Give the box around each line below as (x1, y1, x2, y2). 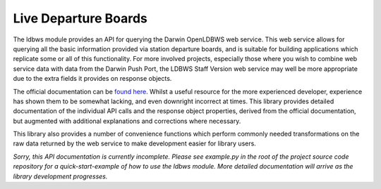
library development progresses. (13, 172, 108, 181)
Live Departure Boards (13, 11, 148, 26)
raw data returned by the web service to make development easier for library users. (13, 139, 257, 148)
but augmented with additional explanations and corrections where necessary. (13, 117, 241, 125)
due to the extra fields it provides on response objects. (13, 74, 172, 83)
